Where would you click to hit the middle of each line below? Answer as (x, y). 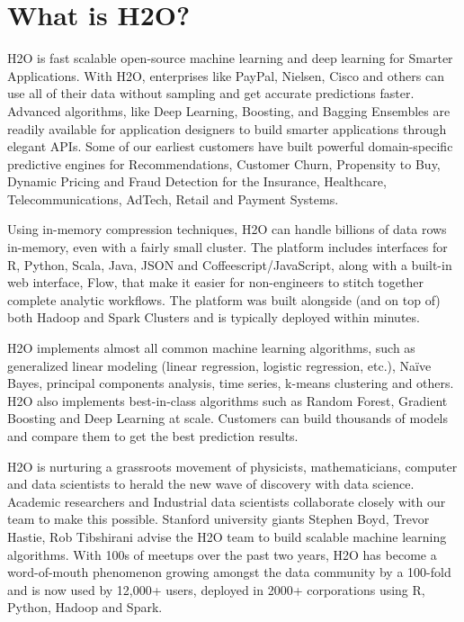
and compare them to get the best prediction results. (153, 436)
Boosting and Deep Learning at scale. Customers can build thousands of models (228, 418)
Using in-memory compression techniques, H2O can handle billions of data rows (227, 229)
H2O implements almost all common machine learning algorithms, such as (211, 348)
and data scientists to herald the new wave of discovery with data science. (211, 484)
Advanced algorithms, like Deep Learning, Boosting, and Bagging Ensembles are (229, 110)
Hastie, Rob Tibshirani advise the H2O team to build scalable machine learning (227, 536)
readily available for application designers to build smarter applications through (227, 128)
